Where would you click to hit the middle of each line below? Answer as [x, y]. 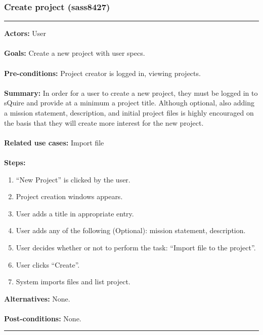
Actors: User [25, 33]
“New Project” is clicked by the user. [73, 179]
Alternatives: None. [37, 298]
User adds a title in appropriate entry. [75, 213]
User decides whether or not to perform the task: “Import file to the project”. [136, 247]
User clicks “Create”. [48, 264]
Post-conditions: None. [43, 318]
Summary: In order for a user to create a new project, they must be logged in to [131, 92]
